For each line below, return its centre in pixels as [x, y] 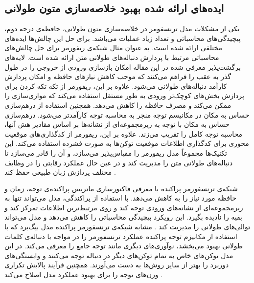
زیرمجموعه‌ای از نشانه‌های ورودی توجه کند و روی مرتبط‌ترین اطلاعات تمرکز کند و [124, 207]
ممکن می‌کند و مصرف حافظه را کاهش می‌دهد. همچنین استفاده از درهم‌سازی [118, 105]
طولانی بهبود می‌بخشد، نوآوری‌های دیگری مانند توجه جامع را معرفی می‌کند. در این [124, 246]
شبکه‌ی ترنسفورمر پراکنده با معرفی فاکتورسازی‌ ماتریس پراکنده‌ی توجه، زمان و [121, 188]
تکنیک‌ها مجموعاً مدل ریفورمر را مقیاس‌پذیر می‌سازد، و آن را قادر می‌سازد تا [116, 152]
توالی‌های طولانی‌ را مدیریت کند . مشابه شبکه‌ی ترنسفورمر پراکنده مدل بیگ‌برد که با [127, 227]
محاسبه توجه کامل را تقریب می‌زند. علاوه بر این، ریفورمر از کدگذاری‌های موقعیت [123, 133]
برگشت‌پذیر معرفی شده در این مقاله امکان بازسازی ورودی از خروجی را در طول [123, 67]
